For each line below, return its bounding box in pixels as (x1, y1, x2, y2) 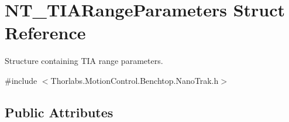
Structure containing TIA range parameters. (5, 55, 163, 67)
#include (5, 74, 37, 86)
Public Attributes (5, 103, 113, 121)
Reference (5, 21, 86, 45)
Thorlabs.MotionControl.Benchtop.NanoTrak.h (50, 74, 219, 86)
